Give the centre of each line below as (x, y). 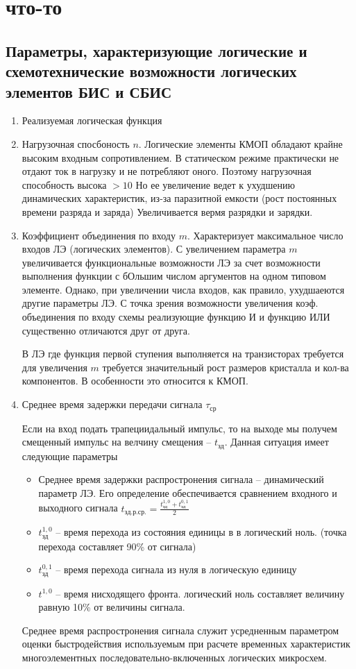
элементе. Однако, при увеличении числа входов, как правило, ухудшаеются (183, 289)
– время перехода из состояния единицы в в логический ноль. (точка (201, 532)
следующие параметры (70, 456)
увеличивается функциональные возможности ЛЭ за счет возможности (171, 262)
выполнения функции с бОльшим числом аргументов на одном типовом (174, 276)
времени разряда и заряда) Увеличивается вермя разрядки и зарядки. (167, 211)
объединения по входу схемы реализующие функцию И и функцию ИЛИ (176, 317)
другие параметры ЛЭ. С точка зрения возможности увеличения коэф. (170, 303)
